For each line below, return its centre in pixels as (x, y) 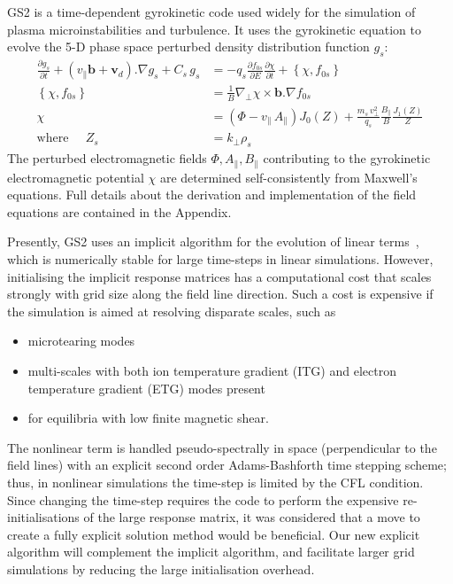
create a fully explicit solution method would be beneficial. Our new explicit (214, 534)
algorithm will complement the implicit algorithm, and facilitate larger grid (211, 552)
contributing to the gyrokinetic (347, 158)
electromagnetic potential (76, 177)
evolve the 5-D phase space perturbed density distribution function (188, 47)
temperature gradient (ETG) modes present (146, 388)
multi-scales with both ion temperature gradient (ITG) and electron (212, 371)
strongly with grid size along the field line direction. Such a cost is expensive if (220, 294)
